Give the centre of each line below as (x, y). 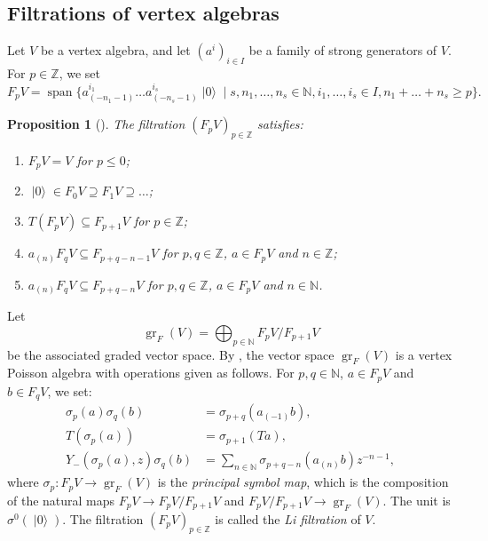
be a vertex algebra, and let (115, 50)
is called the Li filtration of (288, 518)
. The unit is (417, 500)
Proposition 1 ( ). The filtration (96, 124)
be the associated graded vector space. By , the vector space (171, 354)
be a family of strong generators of (343, 50)
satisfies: (280, 124)
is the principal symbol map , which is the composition (303, 482)
